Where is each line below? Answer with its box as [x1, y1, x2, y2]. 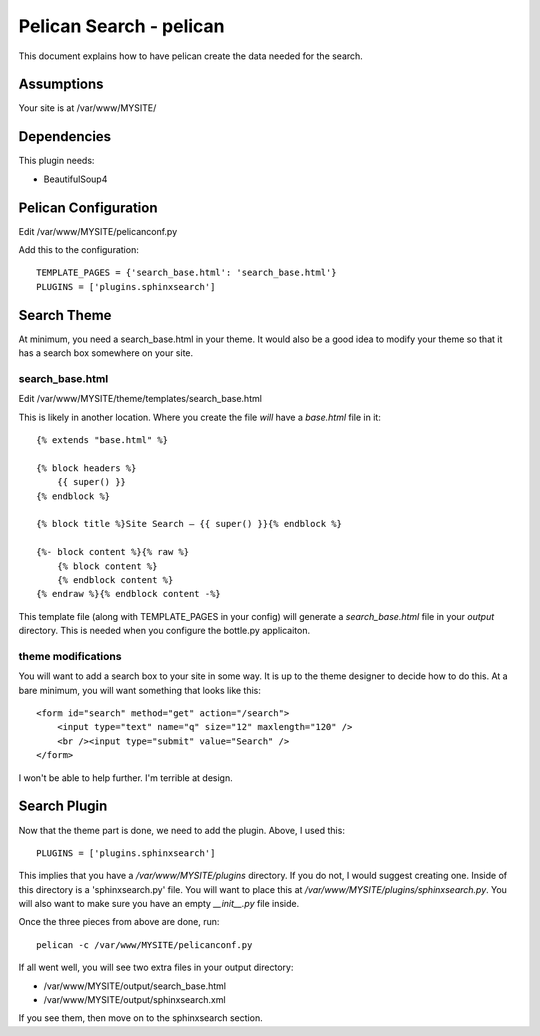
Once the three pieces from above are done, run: [18, 916, 220, 928]
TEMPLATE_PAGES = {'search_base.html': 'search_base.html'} [36, 267, 337, 279]
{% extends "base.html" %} [36, 435, 169, 446]
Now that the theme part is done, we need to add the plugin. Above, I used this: [18, 824, 345, 836]
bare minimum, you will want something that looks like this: [18, 684, 262, 696]
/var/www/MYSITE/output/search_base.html [43, 980, 227, 992]
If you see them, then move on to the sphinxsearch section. [18, 1012, 264, 1024]
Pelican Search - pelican [18, 15, 225, 37]
